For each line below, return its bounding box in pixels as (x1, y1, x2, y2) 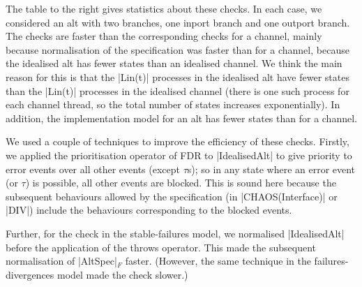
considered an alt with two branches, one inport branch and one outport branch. (6, 15, 350, 29)
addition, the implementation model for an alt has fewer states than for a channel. (6, 110, 357, 125)
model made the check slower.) (56, 267, 188, 281)
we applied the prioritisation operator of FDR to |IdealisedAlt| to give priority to (6, 147, 352, 162)
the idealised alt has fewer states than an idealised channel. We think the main (6, 56, 342, 71)
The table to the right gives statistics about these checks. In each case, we (6, 1, 322, 15)
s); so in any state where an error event (187, 161, 356, 176)
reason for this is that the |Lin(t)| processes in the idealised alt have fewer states (6, 69, 349, 84)
